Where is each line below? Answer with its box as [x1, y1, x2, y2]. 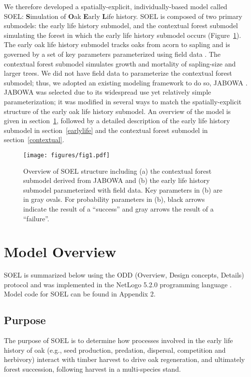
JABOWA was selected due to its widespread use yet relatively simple [4, 87, 211, 97]
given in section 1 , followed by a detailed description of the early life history [4, 115, 230, 126]
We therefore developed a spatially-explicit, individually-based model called [4, 1, 227, 11]
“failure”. [23, 213, 49, 223]
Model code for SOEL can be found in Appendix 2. [4, 289, 156, 299]
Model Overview [4, 242, 117, 262]
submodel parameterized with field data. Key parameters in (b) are [23, 184, 222, 195]
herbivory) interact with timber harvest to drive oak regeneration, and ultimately [4, 354, 245, 364]
